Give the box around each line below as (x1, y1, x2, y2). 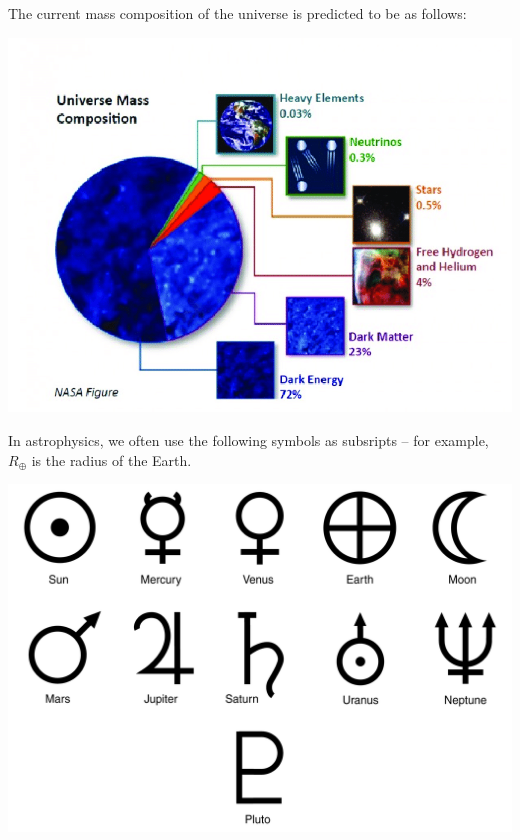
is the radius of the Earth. (31, 449, 192, 470)
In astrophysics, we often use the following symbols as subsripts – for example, (8, 430, 489, 450)
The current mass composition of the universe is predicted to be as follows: (8, 3, 467, 23)
